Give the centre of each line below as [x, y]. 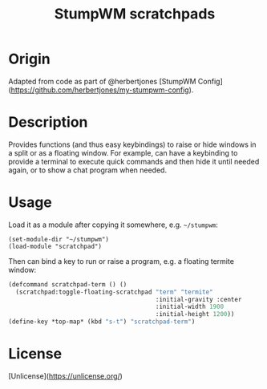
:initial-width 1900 [190, 307]
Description [48, 122]
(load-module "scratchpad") [55, 246]
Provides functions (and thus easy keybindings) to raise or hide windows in [132, 144]
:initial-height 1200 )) [195, 314]
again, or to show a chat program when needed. [87, 170]
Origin [29, 59]
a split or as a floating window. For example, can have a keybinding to [123, 152]
